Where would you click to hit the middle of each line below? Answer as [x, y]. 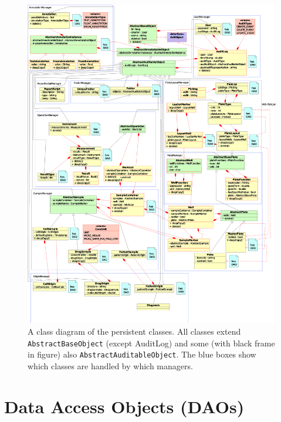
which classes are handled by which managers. [110, 365]
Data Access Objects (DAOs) [124, 406]
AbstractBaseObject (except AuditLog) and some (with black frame [151, 343]
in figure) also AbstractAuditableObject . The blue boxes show [142, 354]
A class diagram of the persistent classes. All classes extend [134, 331]
